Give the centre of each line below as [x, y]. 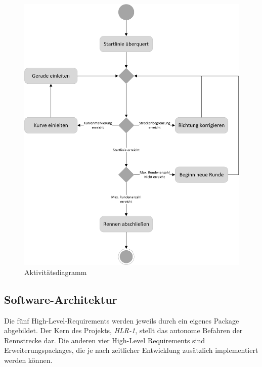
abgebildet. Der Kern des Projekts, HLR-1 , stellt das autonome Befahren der [123, 330]
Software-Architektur [61, 299]
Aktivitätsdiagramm [56, 272]
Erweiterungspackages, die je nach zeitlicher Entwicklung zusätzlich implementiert [131, 350]
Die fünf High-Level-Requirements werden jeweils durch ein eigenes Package [122, 320]
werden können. [28, 360]
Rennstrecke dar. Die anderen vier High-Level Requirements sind [105, 340]
